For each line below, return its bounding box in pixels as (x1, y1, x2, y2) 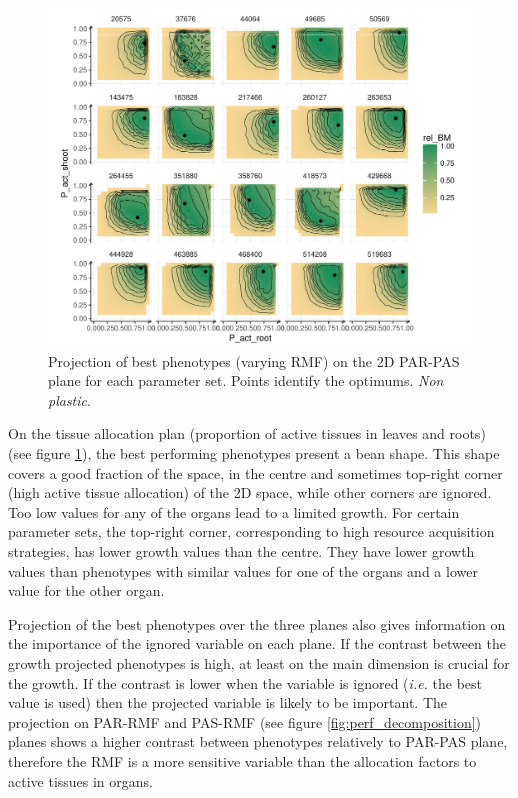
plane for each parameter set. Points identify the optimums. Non (48, 370, 444, 391)
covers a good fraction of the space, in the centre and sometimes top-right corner (8, 462, 503, 483)
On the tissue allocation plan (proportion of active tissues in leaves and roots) (8, 423, 486, 444)
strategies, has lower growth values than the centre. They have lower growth (8, 541, 475, 562)
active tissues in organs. (8, 770, 153, 791)
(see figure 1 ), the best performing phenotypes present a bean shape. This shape (8, 443, 500, 464)
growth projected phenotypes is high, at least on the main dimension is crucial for (8, 653, 510, 674)
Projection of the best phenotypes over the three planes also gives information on (8, 613, 506, 634)
